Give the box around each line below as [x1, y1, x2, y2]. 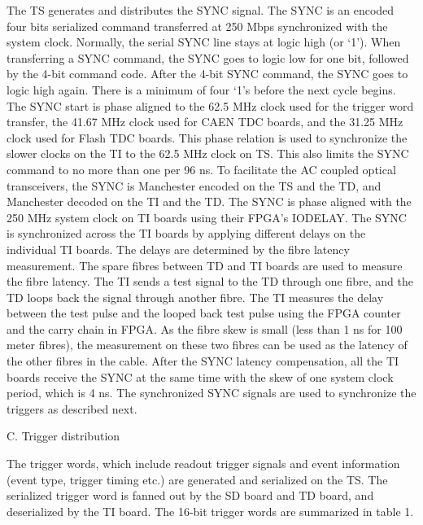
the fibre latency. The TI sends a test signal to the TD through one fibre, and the [7, 273, 413, 290]
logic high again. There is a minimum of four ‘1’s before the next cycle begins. [7, 81, 396, 98]
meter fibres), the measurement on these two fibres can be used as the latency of [7, 336, 408, 353]
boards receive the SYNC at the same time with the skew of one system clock [7, 368, 394, 385]
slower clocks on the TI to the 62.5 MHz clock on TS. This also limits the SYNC [7, 145, 409, 162]
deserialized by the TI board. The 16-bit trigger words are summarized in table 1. [7, 502, 414, 519]
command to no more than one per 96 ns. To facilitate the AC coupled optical [7, 160, 396, 177]
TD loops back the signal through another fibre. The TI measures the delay [7, 288, 384, 305]
